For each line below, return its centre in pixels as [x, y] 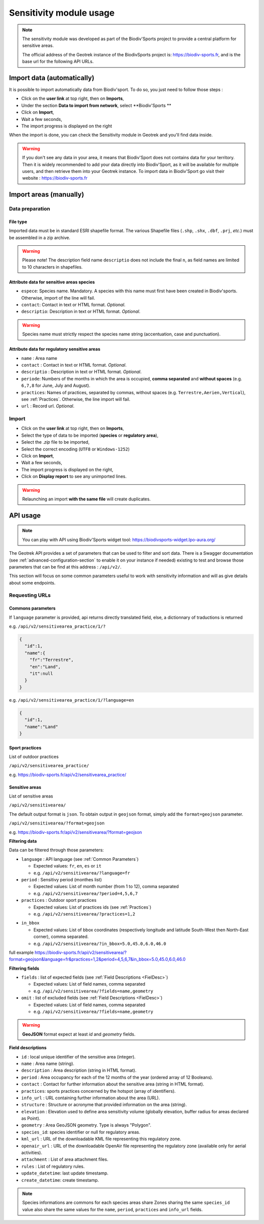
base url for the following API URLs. [58, 62]
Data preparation [30, 209]
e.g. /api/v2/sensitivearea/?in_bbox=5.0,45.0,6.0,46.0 [100, 943]
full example [21, 952]
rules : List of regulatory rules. [53, 1166]
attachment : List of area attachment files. [65, 1159]
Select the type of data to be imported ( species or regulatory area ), [90, 435]
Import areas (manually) [46, 195]
